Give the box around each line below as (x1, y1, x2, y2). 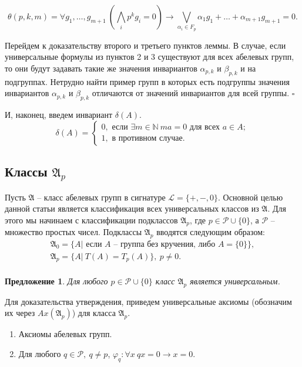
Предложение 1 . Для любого (5, 275, 108, 287)
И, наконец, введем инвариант (5, 108, 113, 121)
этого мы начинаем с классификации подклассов (5, 213, 178, 226)
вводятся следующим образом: (156, 226, 266, 238)
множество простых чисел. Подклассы (5, 226, 142, 238)
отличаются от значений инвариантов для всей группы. (92, 87, 290, 99)
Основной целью (223, 191, 283, 203)
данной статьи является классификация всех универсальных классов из (5, 202, 259, 215)
